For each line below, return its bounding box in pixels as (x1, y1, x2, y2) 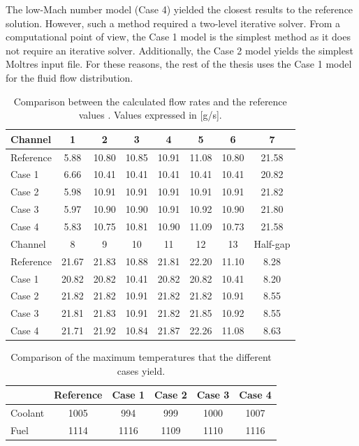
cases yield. (117, 363, 166, 378)
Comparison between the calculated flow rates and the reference (13, 94, 287, 108)
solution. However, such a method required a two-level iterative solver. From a (6, 15, 340, 30)
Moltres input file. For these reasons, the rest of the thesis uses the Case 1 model (6, 57, 352, 71)
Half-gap (254, 236, 291, 251)
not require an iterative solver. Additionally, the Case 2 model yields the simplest (6, 43, 353, 57)
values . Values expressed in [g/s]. (78, 107, 222, 122)
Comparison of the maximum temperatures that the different (10, 350, 272, 364)
